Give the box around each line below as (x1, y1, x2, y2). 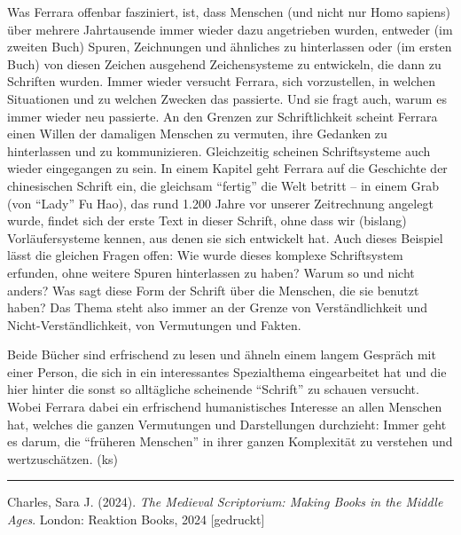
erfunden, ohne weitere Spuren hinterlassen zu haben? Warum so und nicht (7, 263, 415, 281)
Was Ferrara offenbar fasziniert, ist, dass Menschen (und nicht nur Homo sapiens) (7, 3, 450, 20)
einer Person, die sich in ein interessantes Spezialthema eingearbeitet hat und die (7, 362, 447, 381)
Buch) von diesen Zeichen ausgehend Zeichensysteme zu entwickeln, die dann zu (7, 54, 441, 73)
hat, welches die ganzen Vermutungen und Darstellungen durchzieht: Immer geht (7, 414, 447, 433)
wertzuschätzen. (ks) (7, 449, 119, 468)
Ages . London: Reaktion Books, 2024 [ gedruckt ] (7, 510, 265, 529)
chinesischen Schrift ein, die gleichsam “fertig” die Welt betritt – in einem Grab (7, 176, 439, 194)
